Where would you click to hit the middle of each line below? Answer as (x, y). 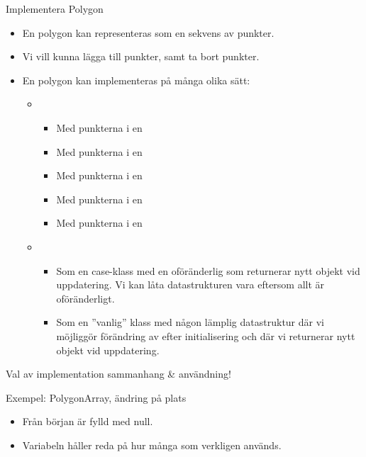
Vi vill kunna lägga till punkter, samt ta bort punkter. (141, 56)
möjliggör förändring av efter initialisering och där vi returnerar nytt (206, 335)
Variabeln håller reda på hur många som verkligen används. (152, 445)
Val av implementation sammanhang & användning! (118, 374)
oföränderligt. (85, 298)
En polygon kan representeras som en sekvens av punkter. (148, 32)
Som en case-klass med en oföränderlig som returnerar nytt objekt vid (208, 270)
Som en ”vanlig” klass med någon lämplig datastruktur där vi (190, 322)
